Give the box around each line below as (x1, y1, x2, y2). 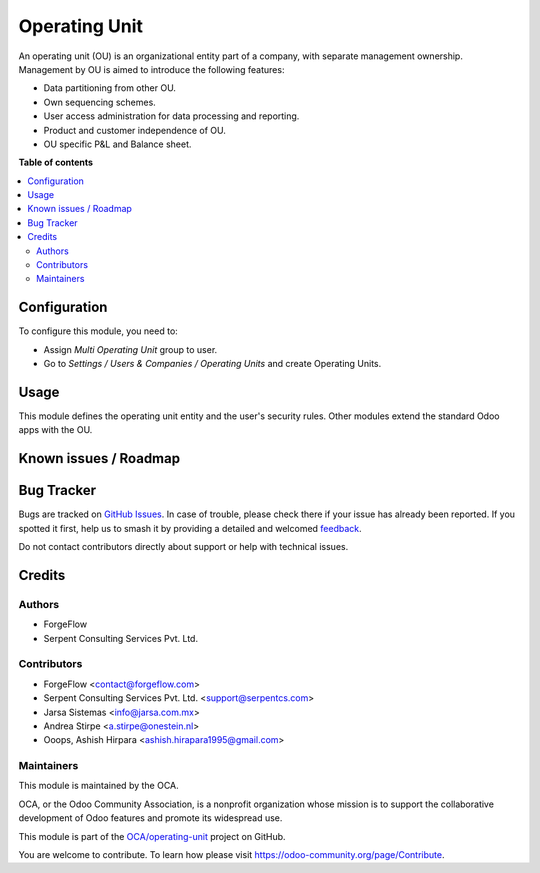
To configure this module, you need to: (18, 325, 179, 337)
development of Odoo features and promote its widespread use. (18, 812, 283, 824)
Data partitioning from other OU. (43, 82, 177, 94)
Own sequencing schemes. (43, 96, 157, 108)
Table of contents (18, 156, 94, 169)
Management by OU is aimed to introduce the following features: (18, 63, 285, 75)
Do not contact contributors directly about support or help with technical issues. (18, 541, 349, 553)
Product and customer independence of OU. (43, 124, 227, 136)
